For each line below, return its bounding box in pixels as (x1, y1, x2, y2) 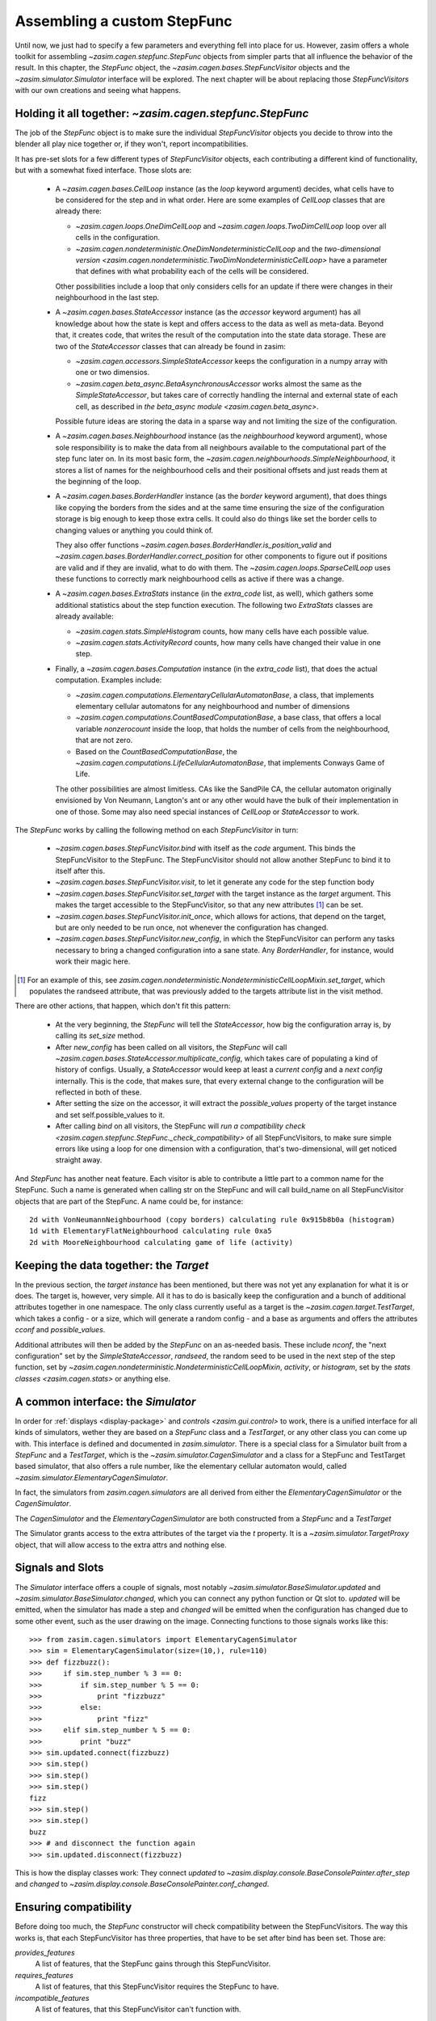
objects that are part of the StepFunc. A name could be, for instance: (15, 1196, 244, 1206)
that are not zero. (75, 736, 133, 745)
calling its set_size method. (55, 1031, 145, 1040)
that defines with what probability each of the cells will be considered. (75, 267, 309, 276)
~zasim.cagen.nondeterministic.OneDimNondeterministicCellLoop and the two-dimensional (75, 243, 381, 254)
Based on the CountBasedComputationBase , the (75, 746, 237, 756)
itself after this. (55, 866, 105, 876)
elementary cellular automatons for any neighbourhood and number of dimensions (75, 701, 350, 711)
